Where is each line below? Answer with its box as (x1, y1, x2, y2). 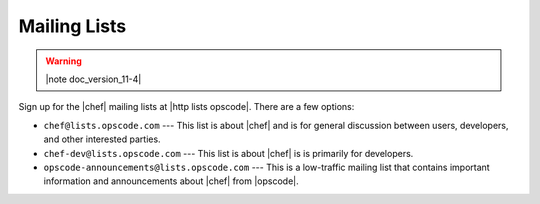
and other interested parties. (43, 133, 161, 145)
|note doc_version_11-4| (45, 73, 142, 85)
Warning (45, 55, 82, 67)
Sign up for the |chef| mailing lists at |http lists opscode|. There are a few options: (18, 101, 355, 113)
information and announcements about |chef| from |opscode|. (43, 175, 299, 187)
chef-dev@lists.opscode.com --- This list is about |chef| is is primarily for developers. (43, 147, 414, 159)
